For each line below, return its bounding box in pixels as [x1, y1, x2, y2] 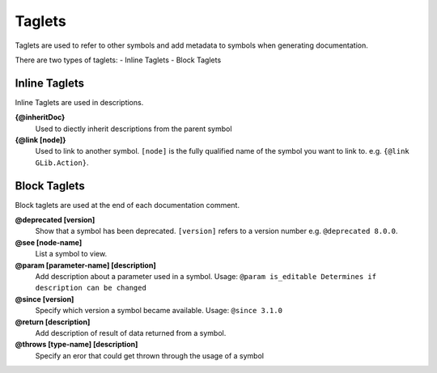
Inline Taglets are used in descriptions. [15, 97, 144, 107]
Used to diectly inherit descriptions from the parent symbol [35, 124, 232, 134]
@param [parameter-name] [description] [15, 260, 157, 270]
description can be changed [35, 283, 147, 293]
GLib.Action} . [35, 158, 89, 167]
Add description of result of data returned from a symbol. [35, 328, 227, 337]
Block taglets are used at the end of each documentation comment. [15, 200, 240, 210]
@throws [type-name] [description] [15, 340, 138, 350]
